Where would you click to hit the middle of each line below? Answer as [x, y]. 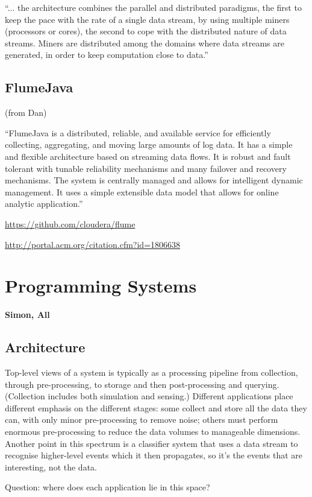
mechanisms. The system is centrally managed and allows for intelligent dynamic [154, 180]
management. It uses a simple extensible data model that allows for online [142, 192]
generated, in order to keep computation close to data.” [107, 55]
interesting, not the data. [51, 467]
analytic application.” [44, 204]
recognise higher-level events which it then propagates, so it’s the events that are [154, 455]
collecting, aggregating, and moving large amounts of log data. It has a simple [149, 144]
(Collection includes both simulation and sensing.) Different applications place [149, 396]
